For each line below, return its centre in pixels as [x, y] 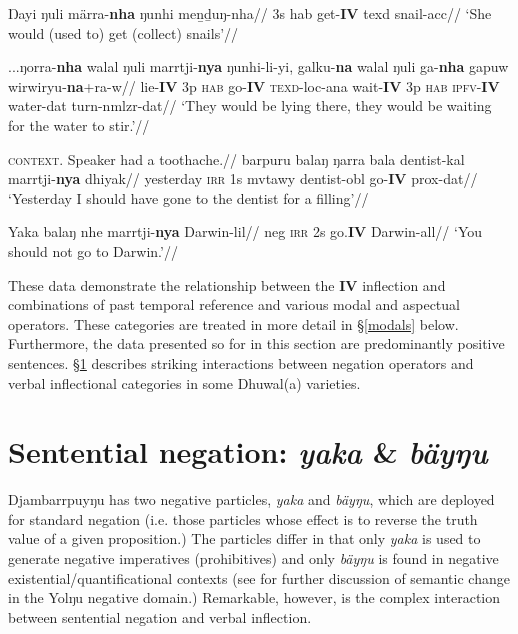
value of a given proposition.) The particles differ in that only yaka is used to [244, 538]
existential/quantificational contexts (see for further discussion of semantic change [259, 577]
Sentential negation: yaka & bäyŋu [248, 452]
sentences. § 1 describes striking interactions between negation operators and [241, 362]
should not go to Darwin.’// [93, 250]
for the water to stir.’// [79, 124]
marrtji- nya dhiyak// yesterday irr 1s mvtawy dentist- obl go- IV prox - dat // [243, 178]
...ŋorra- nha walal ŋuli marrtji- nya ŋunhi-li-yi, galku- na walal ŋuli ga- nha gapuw [258, 66]
